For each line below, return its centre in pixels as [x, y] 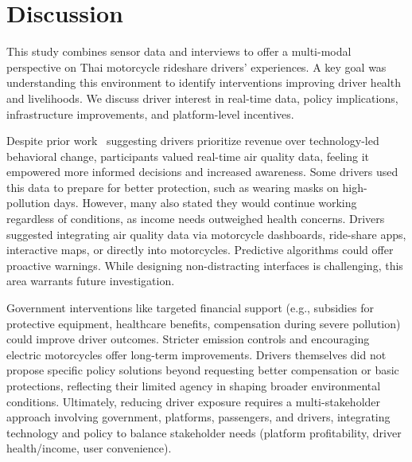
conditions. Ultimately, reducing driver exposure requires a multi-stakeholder [194, 401]
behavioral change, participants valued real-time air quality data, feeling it [188, 156]
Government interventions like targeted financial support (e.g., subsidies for [190, 308]
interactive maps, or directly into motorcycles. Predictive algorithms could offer [200, 250]
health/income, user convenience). [89, 448]
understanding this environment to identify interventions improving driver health [204, 82]
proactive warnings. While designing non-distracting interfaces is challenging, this [205, 265]
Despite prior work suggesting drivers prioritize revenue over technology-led [193, 141]
